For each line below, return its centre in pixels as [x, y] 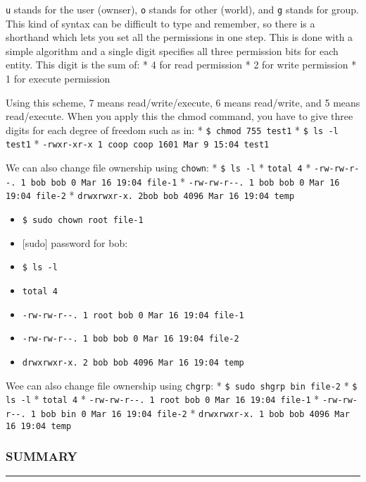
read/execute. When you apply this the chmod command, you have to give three [179, 116]
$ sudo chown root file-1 [83, 221]
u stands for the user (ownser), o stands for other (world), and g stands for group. [182, 9]
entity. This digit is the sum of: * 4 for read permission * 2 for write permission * [181, 65]
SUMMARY [42, 456]
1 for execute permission [58, 79]
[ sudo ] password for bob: [75, 242]
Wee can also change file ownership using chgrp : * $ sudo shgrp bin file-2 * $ [182, 385]
